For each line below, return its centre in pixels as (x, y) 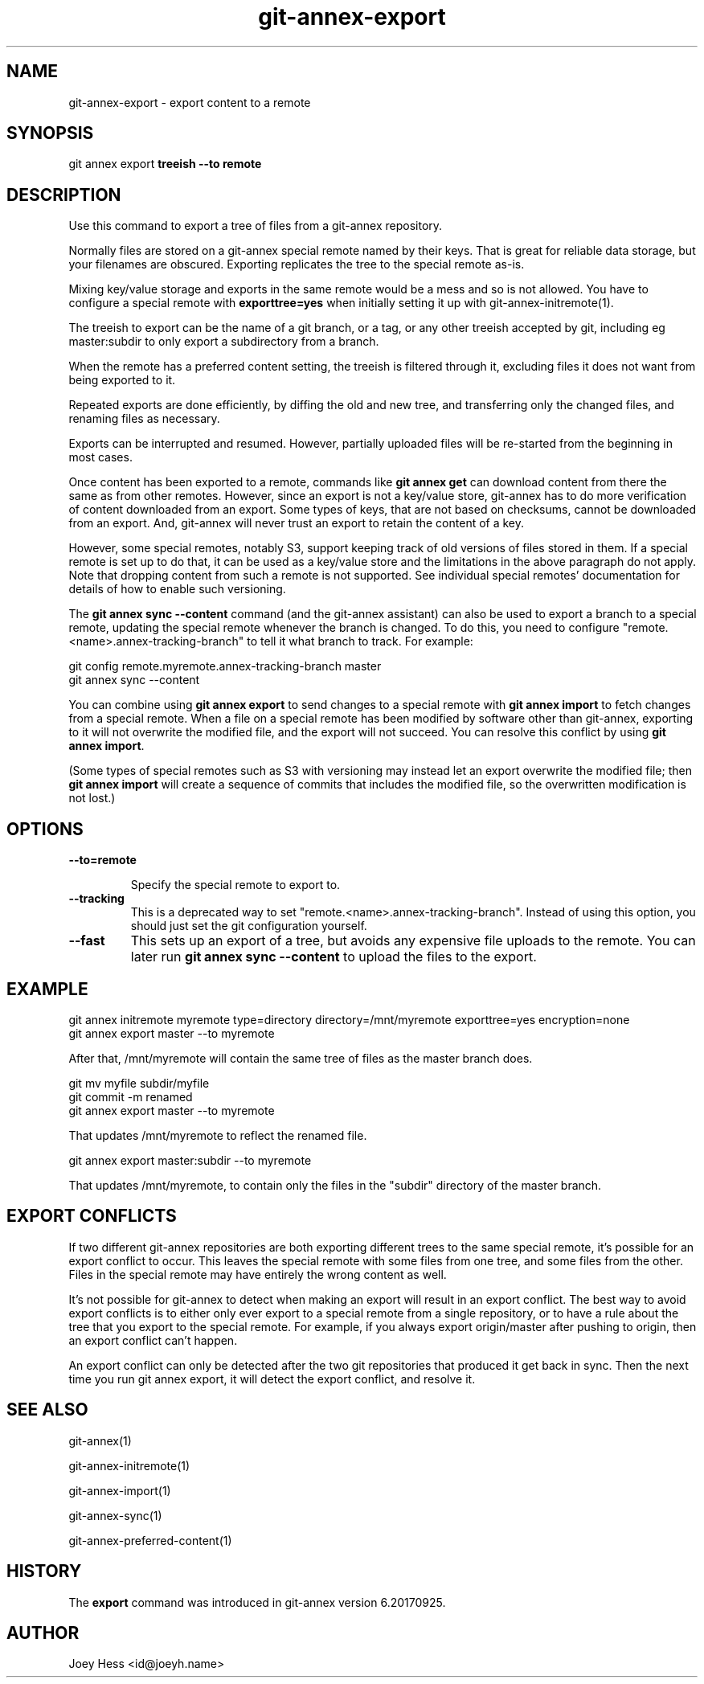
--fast (87, 941)
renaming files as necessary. (144, 419)
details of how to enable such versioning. (177, 589)
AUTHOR (43, 1633)
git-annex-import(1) (120, 1490)
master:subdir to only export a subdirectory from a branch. (224, 342)
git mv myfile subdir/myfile (139, 1083)
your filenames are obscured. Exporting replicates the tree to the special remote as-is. (297, 264)
